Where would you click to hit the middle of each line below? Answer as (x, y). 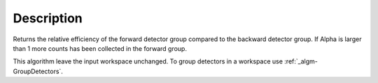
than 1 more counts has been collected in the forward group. (100, 48)
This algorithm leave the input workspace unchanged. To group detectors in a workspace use (148, 61)
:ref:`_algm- (301, 61)
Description (48, 18)
